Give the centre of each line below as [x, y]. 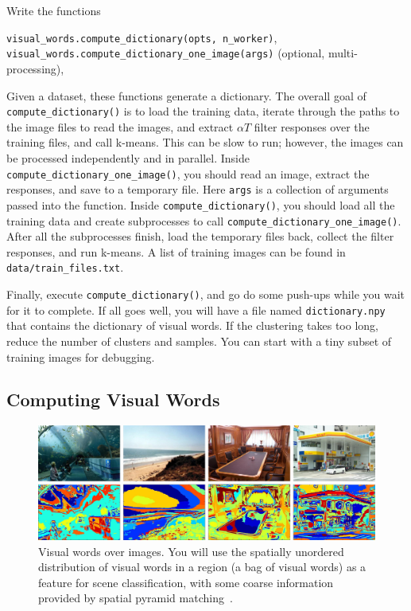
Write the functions [54, 10]
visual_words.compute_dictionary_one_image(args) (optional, [166, 53]
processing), [35, 68]
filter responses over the [312, 126]
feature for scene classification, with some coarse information [186, 582]
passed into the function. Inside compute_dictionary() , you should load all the [201, 204]
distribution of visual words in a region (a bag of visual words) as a [202, 567]
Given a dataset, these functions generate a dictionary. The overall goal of [186, 95]
